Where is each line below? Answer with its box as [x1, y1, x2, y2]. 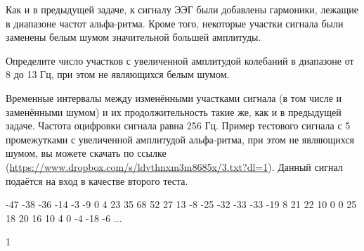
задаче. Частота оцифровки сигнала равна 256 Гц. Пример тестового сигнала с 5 [6, 118, 351, 133]
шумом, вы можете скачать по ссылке [6, 146, 167, 160]
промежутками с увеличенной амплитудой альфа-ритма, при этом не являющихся [6, 131, 355, 146]
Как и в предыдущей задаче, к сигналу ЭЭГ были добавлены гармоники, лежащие [6, 2, 358, 16]
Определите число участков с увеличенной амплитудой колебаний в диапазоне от [6, 53, 354, 67]
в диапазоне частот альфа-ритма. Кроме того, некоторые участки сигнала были [6, 15, 344, 30]
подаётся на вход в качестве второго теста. [6, 173, 188, 188]
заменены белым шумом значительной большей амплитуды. [6, 30, 261, 44]
